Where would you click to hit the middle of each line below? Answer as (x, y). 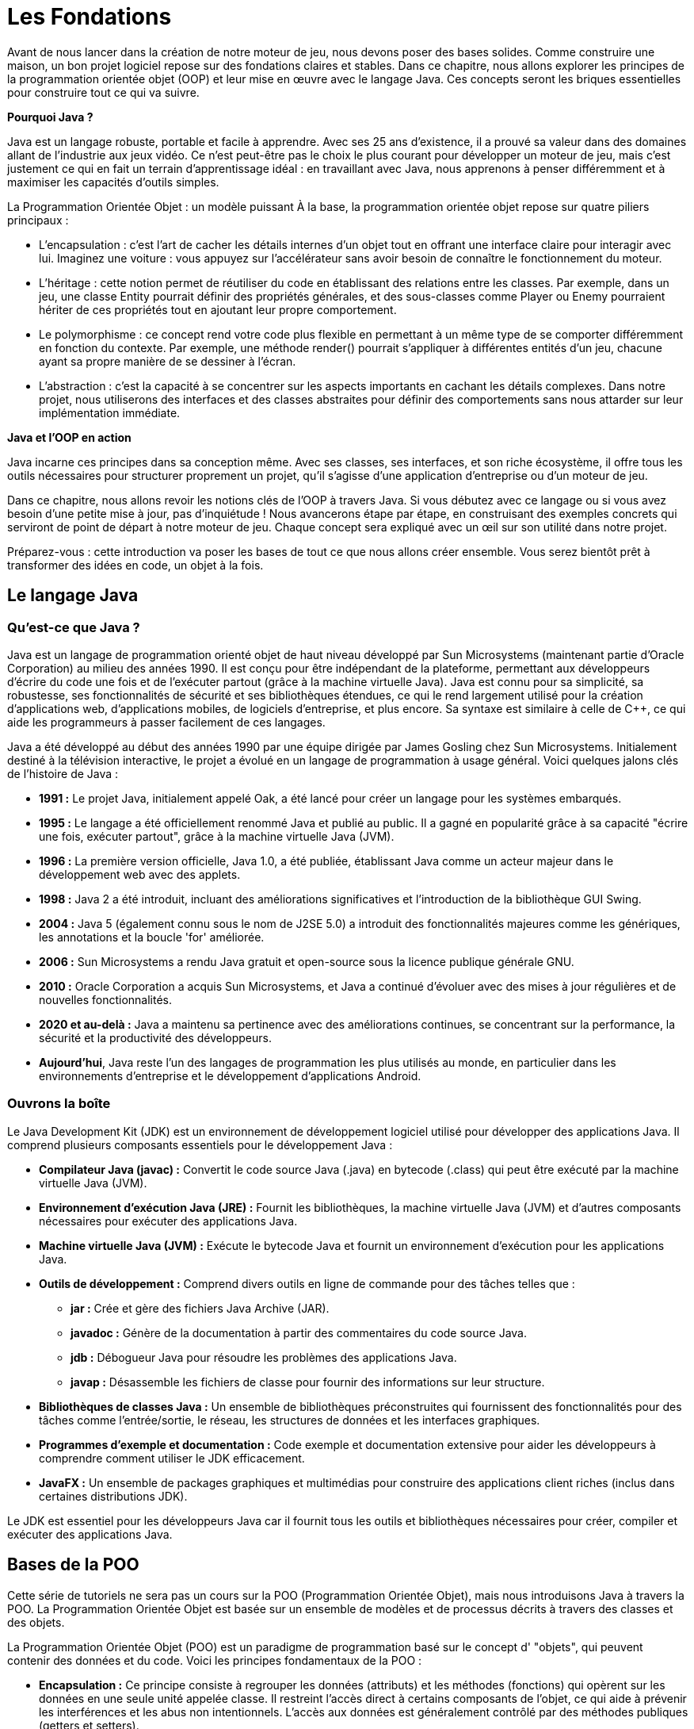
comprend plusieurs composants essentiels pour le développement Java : (200, 1144)
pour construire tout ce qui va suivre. (103, 92)
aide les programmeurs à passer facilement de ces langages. (166, 722)
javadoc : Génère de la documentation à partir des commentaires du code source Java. (299, 1332)
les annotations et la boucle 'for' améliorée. (152, 937)
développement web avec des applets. (140, 874)
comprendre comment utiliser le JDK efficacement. (172, 1458)
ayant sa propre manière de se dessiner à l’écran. (168, 361)
